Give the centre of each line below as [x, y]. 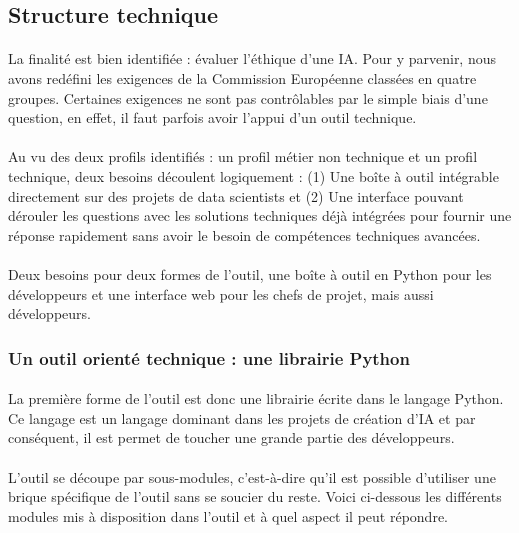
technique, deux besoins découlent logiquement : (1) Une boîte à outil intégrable [253, 175]
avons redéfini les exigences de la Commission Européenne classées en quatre [242, 77]
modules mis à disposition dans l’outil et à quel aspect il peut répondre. [228, 515]
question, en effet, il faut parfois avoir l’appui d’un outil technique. [212, 117]
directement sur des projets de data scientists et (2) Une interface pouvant [236, 195]
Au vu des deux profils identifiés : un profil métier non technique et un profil [243, 156]
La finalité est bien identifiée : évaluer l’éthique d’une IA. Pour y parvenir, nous [252, 58]
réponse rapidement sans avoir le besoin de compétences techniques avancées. [244, 234]
